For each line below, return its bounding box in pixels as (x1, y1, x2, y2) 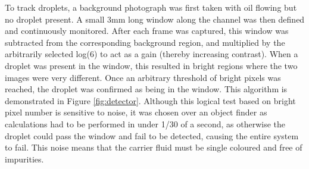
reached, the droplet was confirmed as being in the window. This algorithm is (5, 83, 288, 95)
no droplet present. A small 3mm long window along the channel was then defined (5, 12, 305, 25)
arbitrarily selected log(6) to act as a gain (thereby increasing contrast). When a (5, 48, 298, 60)
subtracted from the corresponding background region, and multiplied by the (5, 36, 285, 48)
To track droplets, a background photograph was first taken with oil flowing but (5, 1, 297, 13)
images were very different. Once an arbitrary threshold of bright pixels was (5, 71, 281, 83)
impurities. (5, 152, 44, 165)
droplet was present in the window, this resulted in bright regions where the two (5, 59, 298, 71)
